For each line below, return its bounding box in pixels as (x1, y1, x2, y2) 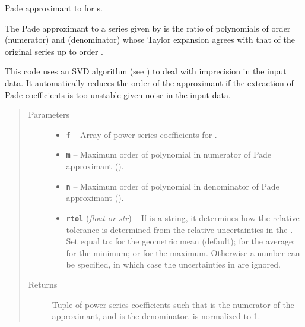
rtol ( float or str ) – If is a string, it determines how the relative (66, 211, 300, 224)
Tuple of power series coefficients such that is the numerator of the (52, 298, 294, 310)
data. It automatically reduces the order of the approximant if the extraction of (5, 76, 294, 89)
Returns (28, 278, 58, 290)
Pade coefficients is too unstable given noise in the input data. (5, 88, 231, 100)
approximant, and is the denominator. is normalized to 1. (52, 310, 260, 322)
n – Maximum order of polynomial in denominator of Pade (66, 180, 279, 192)
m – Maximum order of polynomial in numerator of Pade (66, 148, 272, 161)
